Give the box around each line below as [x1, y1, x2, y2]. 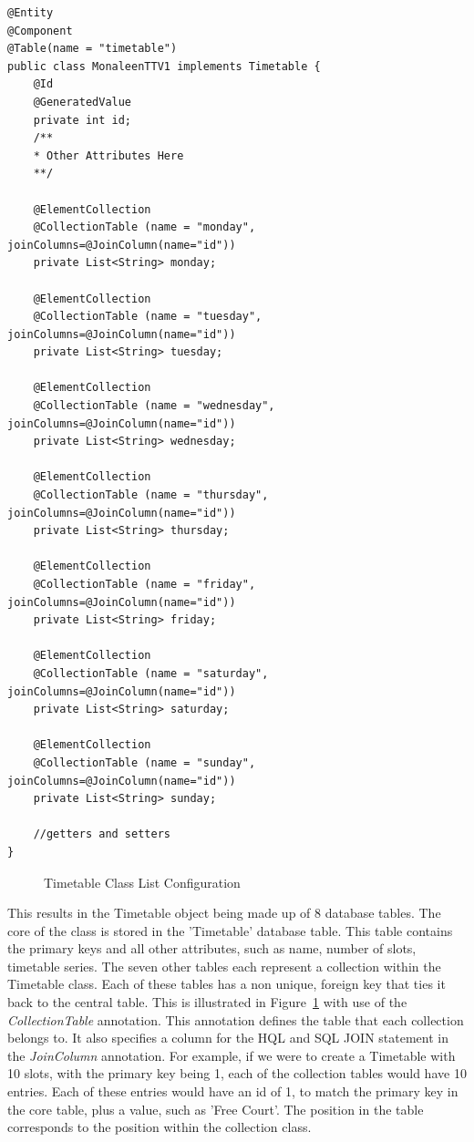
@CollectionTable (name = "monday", [33, 221, 256, 234]
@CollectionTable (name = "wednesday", [33, 399, 275, 413]
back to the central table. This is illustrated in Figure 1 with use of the [7, 993, 407, 1012]
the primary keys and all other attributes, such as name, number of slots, [7, 939, 417, 958]
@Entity [7, 6, 54, 19]
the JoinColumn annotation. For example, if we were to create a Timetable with [7, 1045, 456, 1065]
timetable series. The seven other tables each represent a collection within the [7, 956, 441, 975]
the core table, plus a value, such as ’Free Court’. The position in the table [7, 1099, 424, 1118]
